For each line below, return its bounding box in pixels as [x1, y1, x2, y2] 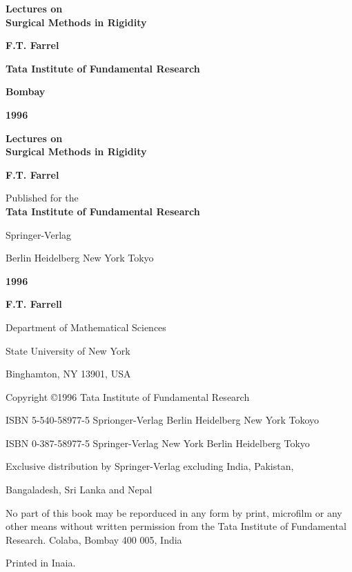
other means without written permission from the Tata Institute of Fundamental [6, 519, 346, 533]
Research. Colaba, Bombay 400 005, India [6, 532, 182, 546]
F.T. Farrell [6, 297, 62, 311]
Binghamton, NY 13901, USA [6, 366, 131, 381]
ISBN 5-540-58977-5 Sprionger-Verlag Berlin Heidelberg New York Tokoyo [6, 413, 320, 427]
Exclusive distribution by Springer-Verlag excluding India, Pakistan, [6, 459, 294, 473]
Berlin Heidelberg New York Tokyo [6, 250, 154, 265]
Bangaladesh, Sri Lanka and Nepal [6, 482, 153, 497]
